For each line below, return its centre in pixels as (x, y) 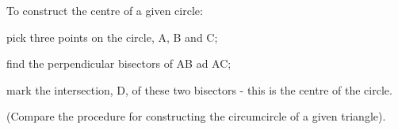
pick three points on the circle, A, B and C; (112, 37)
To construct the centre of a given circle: (105, 10)
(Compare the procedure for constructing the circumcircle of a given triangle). (196, 116)
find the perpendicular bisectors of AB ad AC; (119, 63)
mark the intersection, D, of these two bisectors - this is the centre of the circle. (199, 89)
